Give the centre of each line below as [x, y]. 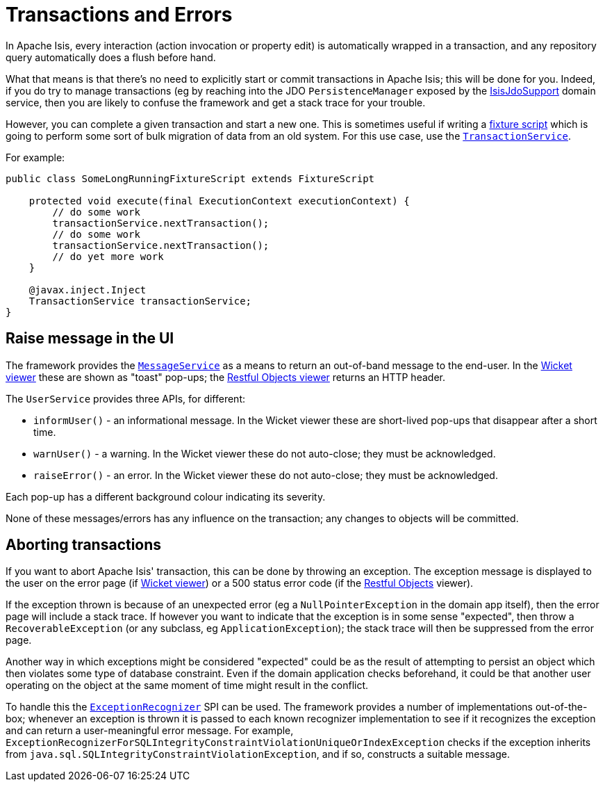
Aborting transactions [84, 545]
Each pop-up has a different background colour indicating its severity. [166, 496]
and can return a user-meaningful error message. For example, [150, 731]
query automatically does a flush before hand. [111, 57]
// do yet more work [108, 256]
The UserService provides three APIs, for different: [125, 398]
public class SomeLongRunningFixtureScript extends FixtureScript [190, 178]
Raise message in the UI [90, 339]
